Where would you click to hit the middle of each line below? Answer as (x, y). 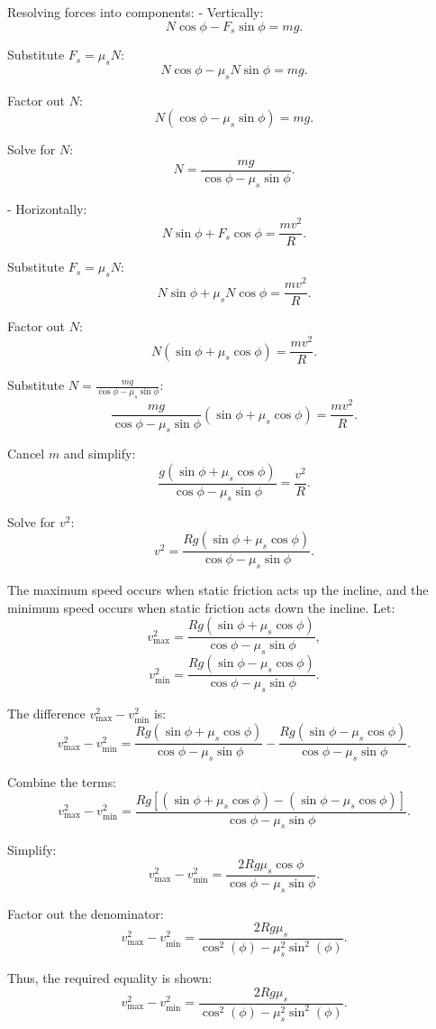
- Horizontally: (47, 208)
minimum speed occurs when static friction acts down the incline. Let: (201, 607)
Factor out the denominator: (86, 913)
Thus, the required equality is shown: (110, 978)
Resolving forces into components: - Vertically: (136, 12)
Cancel (26, 454)
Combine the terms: (62, 781)
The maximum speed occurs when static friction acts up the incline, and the (218, 590)
